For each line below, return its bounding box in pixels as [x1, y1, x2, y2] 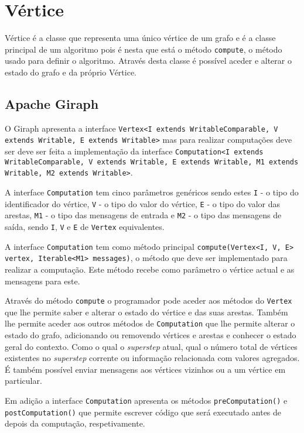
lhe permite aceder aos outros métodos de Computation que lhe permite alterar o [5, 317, 295, 329]
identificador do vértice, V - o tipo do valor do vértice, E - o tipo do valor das [5, 197, 281, 209]
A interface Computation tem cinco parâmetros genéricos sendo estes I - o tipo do [5, 186, 299, 198]
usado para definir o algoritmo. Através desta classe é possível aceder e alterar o [5, 54, 292, 67]
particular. [5, 374, 42, 387]
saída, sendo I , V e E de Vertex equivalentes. [5, 221, 165, 233]
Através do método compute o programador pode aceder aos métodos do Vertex [5, 294, 292, 307]
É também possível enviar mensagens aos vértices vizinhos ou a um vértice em [5, 363, 286, 375]
